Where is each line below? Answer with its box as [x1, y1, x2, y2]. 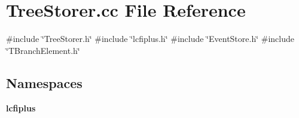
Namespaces [6, 73, 83, 92]
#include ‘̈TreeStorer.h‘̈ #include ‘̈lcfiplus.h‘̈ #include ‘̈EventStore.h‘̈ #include [6, 32, 294, 45]
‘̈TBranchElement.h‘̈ [6, 44, 80, 56]
